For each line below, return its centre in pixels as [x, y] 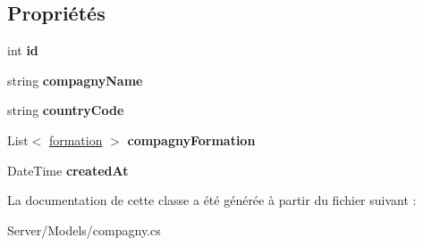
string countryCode [66, 110]
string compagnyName [75, 80]
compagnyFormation [191, 139]
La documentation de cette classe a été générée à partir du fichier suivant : [212, 200]
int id [23, 50]
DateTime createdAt [68, 170]
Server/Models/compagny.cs [84, 230]
